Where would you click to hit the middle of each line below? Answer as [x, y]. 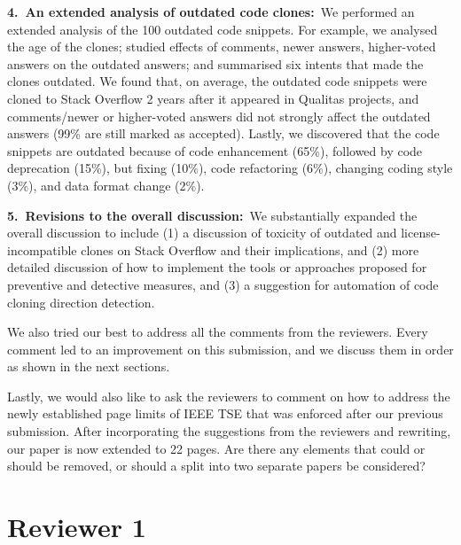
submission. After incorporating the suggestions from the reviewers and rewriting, [229, 431]
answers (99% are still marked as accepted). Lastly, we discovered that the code [223, 133]
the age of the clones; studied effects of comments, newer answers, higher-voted [222, 47]
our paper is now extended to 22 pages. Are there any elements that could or [216, 448]
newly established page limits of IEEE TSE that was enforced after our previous [225, 413]
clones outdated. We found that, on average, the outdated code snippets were [217, 81]
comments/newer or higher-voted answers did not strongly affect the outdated [219, 116]
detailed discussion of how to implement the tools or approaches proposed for [217, 267]
